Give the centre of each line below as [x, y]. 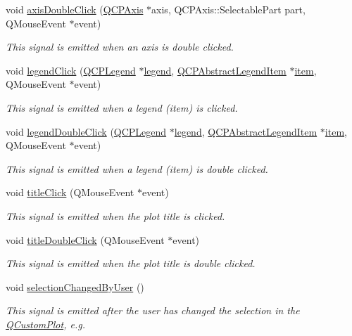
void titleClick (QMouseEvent [70, 192]
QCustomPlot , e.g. [45, 324]
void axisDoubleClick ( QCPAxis [75, 9]
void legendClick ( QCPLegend [71, 70]
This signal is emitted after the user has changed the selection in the [153, 310]
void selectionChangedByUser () [75, 286]
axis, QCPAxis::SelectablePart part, [228, 9]
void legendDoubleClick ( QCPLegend [86, 131]
